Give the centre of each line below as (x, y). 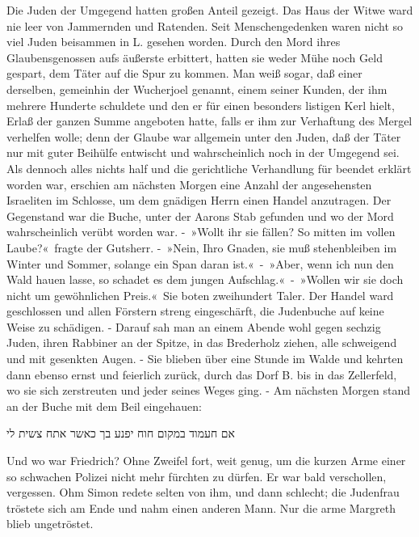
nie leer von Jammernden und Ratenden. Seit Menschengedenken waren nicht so (205, 25)
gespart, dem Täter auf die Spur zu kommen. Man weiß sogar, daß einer (184, 73)
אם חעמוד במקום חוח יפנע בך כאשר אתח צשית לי (121, 433)
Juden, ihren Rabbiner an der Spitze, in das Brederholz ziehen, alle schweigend (202, 342)
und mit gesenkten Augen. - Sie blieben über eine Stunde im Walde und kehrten (205, 359)
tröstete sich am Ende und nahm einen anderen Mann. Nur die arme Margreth (201, 507)
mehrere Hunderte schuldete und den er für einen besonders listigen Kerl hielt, (201, 105)
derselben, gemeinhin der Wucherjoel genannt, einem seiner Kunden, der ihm (197, 89)
